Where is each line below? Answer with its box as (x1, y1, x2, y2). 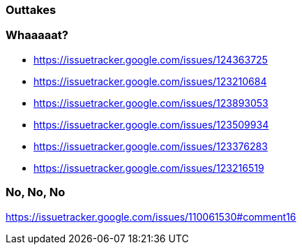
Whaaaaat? (6, 28, 68, 43)
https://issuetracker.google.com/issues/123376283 (33, 140, 268, 152)
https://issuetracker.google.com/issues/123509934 (33, 118, 269, 131)
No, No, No (6, 185, 66, 200)
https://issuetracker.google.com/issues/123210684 (33, 75, 267, 87)
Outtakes (6, 3, 56, 17)
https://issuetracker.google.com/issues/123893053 (33, 96, 269, 109)
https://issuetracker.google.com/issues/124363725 (33, 53, 268, 66)
